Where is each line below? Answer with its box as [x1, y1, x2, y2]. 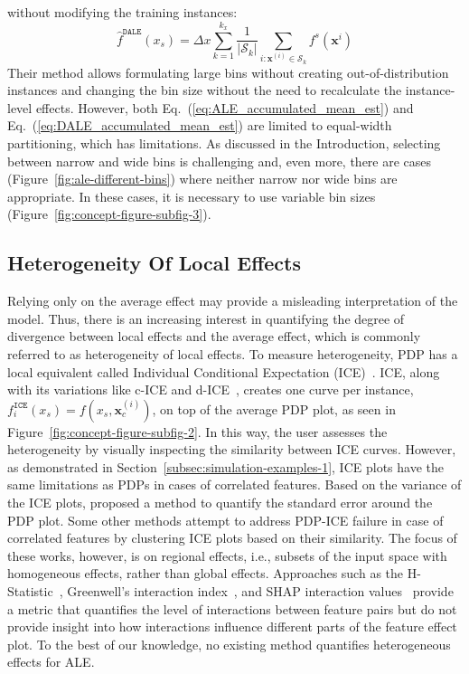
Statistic [7, 582, 53, 601]
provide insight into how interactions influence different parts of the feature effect [7, 617, 457, 636]
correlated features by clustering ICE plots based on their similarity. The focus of [7, 528, 457, 547]
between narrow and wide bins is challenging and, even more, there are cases [7, 151, 432, 170]
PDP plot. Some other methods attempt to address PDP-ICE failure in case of [7, 510, 444, 529]
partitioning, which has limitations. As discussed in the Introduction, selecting [7, 133, 441, 152]
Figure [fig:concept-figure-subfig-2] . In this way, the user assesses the [7, 422, 388, 441]
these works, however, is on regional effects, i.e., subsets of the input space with [7, 546, 447, 565]
